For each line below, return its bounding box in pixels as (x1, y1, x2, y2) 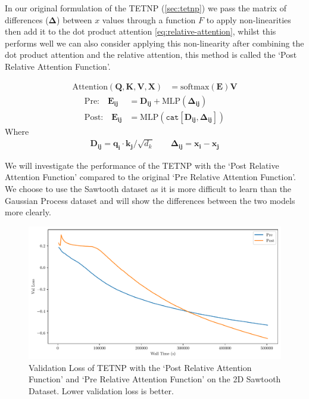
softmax (180, 82, 210, 91)
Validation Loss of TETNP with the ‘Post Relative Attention (29, 361, 252, 373)
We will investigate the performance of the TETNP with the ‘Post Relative (5, 159, 279, 171)
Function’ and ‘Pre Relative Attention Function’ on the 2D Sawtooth (29, 373, 281, 385)
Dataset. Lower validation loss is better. (29, 384, 174, 397)
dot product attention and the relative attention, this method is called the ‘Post (5, 48, 297, 61)
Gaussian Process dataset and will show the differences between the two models (5, 194, 295, 206)
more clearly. (5, 206, 51, 218)
